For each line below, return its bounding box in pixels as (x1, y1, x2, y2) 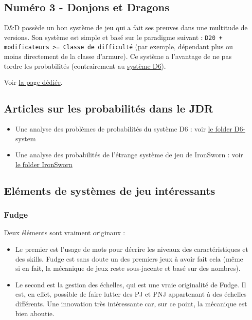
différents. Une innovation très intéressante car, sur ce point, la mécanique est (15, 299, 247, 309)
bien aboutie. (15, 308, 54, 318)
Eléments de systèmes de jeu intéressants (4, 183, 215, 198)
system (15, 133, 36, 143)
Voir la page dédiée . (4, 77, 63, 87)
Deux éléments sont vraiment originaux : (4, 227, 125, 238)
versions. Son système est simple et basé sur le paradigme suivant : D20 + (4, 32, 223, 42)
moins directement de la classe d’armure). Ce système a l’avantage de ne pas (4, 51, 232, 61)
